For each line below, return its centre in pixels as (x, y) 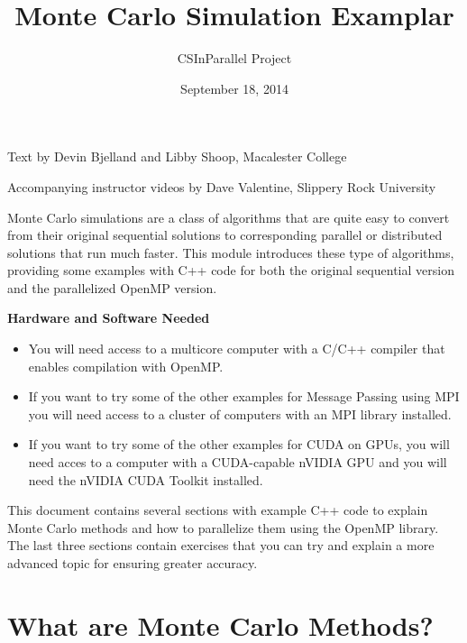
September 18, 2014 (234, 88)
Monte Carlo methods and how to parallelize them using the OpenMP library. (223, 527)
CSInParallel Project (234, 58)
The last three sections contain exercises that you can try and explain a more (221, 545)
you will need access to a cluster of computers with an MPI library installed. (240, 413)
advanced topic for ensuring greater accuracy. (133, 563)
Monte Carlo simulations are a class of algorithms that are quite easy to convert (229, 217)
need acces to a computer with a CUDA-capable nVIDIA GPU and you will (238, 462)
